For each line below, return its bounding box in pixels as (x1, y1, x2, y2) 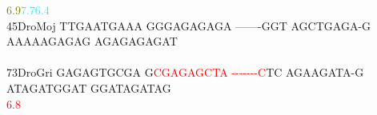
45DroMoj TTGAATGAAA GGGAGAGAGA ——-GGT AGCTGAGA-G (6, 17, 371, 34)
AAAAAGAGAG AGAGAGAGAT (6, 33, 178, 50)
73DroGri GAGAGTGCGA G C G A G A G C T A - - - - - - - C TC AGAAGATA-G (6, 64, 364, 81)
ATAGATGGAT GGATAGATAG (6, 79, 171, 96)
